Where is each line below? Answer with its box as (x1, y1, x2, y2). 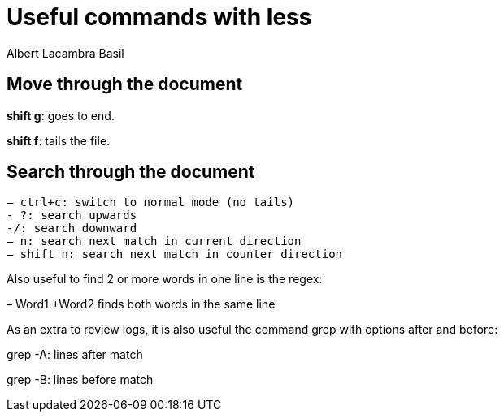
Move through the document (7, 74, 243, 95)
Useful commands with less (7, 3, 312, 31)
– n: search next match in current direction (7, 235, 302, 248)
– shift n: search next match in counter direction (7, 248, 343, 261)
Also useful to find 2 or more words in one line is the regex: (7, 272, 323, 287)
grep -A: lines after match (7, 347, 143, 362)
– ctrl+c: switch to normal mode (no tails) (7, 196, 295, 209)
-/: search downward (7, 222, 137, 235)
